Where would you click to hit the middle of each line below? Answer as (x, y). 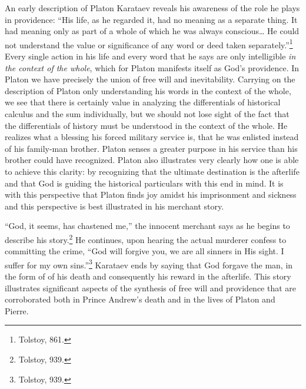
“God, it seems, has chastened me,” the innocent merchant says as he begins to (147, 226)
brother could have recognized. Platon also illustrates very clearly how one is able (152, 160)
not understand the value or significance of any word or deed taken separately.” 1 (149, 44)
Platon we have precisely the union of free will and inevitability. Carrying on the (150, 79)
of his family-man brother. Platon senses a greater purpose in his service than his (151, 148)
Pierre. (17, 310)
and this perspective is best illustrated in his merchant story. (114, 206)
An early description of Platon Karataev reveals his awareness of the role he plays (152, 8)
